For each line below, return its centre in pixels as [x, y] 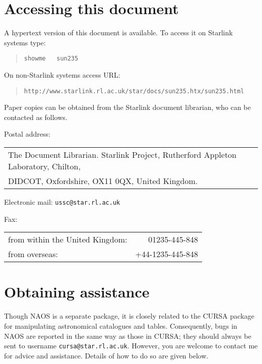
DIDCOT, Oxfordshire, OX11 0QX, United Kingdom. [103, 181]
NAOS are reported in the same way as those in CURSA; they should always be [128, 336]
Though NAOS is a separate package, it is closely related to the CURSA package [129, 316]
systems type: [25, 42]
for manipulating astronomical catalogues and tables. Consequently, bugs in [121, 325]
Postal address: [27, 134]
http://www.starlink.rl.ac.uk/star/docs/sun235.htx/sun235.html [134, 91]
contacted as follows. [36, 117]
